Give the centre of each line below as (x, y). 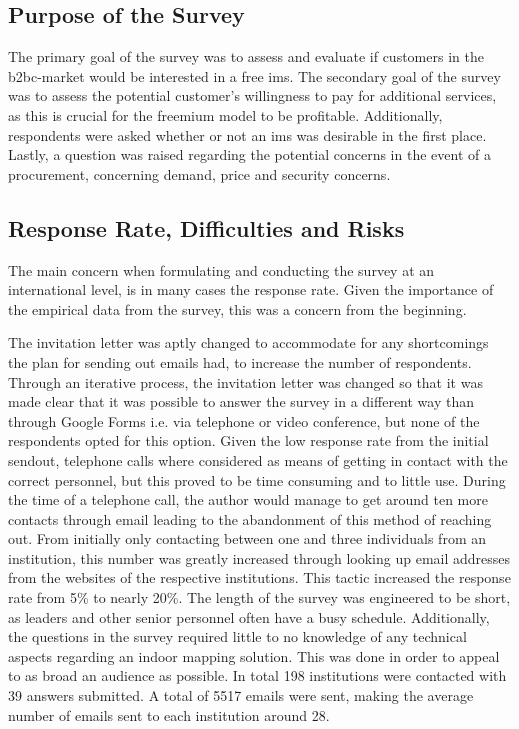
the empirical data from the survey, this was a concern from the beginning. (237, 308)
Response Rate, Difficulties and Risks (206, 227)
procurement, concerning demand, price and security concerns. (199, 173)
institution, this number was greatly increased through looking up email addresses (259, 557)
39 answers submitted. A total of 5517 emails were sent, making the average (241, 695)
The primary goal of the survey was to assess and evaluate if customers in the (246, 56)
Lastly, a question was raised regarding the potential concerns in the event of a (249, 154)
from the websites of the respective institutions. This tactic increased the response (259, 577)
